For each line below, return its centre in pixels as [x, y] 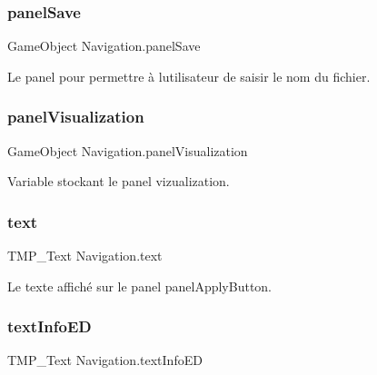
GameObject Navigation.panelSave [104, 46]
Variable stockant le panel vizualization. [119, 181]
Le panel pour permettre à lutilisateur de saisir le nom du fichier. [189, 76]
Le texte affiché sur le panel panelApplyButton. [140, 286]
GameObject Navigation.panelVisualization [128, 150]
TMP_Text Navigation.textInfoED [105, 360]
